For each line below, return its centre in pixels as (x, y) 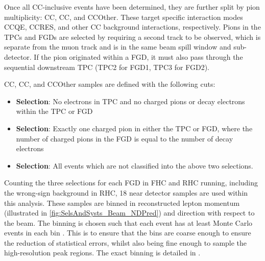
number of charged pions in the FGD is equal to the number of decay (125, 138)
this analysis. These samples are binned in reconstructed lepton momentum (122, 203)
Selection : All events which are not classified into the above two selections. (135, 165)
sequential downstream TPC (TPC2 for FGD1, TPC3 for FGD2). (107, 67)
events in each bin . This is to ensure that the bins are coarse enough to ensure (128, 233)
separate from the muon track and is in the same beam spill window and (118, 47)
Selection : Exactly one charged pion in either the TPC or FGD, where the (134, 128)
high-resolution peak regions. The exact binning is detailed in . (102, 253)
